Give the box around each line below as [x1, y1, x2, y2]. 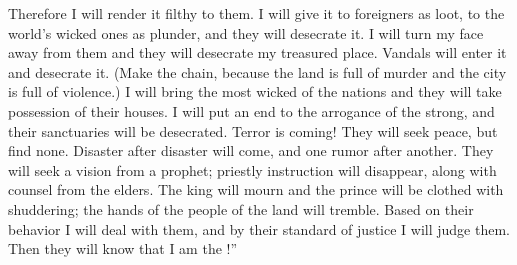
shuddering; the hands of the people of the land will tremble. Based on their [8, 198, 474, 219]
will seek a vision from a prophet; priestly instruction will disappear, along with [8, 159, 497, 180]
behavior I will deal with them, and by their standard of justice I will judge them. [8, 218, 510, 239]
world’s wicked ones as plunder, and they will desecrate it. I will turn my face [8, 22, 484, 43]
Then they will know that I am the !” [8, 238, 238, 259]
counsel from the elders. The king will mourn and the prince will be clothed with [8, 179, 504, 200]
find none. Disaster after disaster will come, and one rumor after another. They [8, 140, 494, 161]
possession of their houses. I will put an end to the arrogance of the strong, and [8, 100, 495, 121]
